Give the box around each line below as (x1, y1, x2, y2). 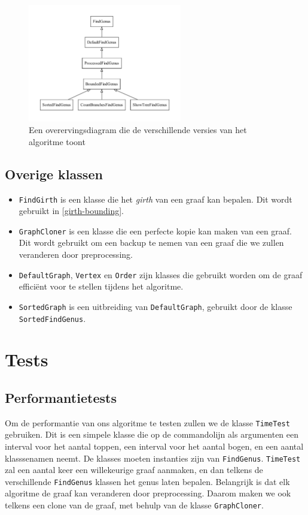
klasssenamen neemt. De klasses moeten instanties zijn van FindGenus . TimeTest (5, 451, 301, 464)
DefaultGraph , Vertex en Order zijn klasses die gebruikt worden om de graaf (19, 268, 303, 281)
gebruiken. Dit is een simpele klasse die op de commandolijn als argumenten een (5, 428, 299, 441)
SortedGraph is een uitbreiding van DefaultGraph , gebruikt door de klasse (19, 300, 292, 312)
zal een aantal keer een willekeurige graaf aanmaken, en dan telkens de (5, 463, 263, 476)
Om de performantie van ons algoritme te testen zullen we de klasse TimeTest (5, 416, 290, 429)
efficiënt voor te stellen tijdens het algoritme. (19, 280, 184, 293)
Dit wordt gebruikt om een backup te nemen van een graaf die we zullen (19, 236, 284, 249)
